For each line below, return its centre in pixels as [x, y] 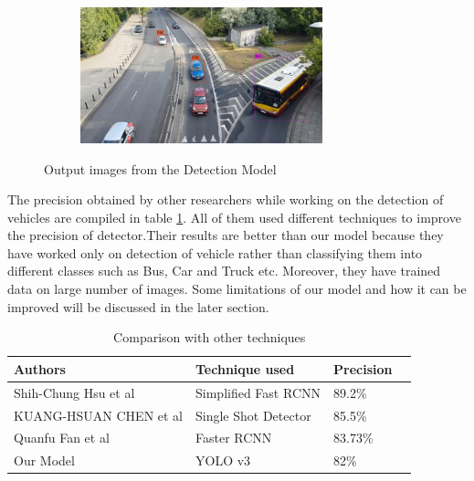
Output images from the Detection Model [160, 168]
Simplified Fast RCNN [258, 392]
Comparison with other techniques [210, 337]
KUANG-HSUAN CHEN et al [99, 415]
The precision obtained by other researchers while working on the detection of [226, 199]
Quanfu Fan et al [62, 438]
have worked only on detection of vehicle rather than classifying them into [215, 252]
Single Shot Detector [253, 415]
